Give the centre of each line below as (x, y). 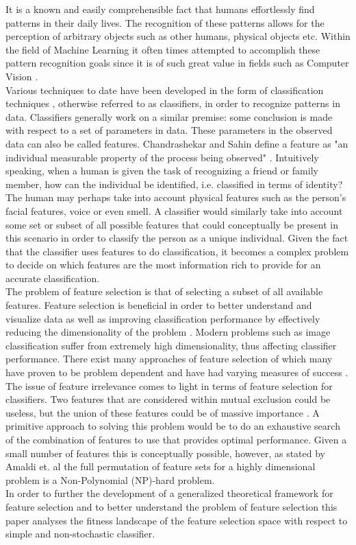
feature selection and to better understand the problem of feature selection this (171, 506)
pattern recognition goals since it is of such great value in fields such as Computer (177, 63)
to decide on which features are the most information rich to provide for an (163, 265)
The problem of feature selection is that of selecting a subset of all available (164, 291)
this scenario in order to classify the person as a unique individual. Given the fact (177, 238)
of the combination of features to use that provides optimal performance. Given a (176, 439)
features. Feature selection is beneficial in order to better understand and (159, 305)
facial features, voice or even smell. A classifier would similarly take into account (174, 210)
